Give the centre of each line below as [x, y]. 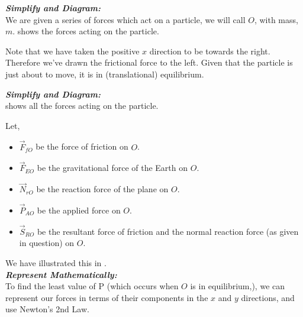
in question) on [47, 243]
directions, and [268, 297]
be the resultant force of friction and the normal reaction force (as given [168, 231]
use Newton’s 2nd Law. [47, 309]
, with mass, [276, 19]
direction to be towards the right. [210, 51]
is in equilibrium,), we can [238, 286]
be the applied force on [79, 210]
